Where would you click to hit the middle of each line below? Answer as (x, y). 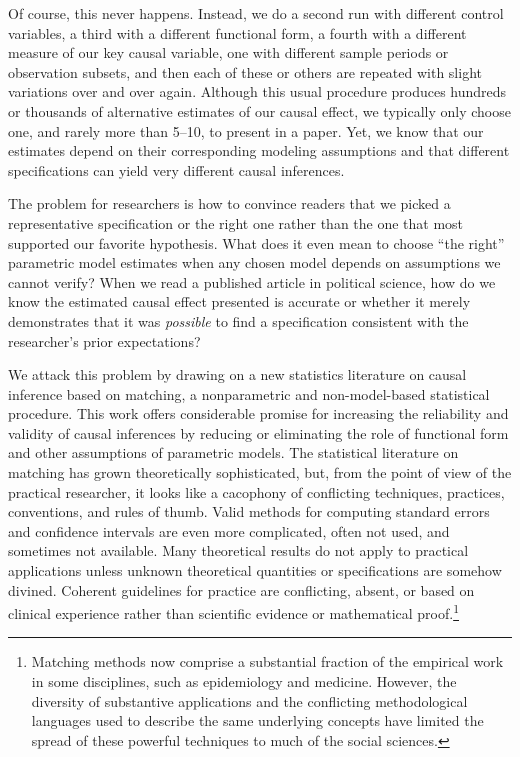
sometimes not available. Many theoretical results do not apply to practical (238, 550)
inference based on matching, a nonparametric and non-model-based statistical (249, 393)
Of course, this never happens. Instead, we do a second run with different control (256, 13)
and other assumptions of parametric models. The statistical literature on (233, 452)
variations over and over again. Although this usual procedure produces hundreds (257, 91)
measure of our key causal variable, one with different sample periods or (228, 52)
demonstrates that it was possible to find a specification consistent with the (238, 320)
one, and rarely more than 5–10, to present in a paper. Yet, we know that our (246, 130)
